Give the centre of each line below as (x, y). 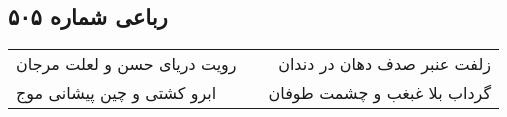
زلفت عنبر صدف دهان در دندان (385, 64)
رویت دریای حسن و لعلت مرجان (126, 64)
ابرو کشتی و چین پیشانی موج (116, 93)
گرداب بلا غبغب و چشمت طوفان (380, 93)
